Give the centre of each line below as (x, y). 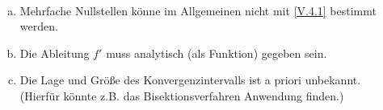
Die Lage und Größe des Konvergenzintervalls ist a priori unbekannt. (190, 80)
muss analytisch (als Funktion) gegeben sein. (217, 53)
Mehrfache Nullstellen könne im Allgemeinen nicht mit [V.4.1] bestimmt (198, 10)
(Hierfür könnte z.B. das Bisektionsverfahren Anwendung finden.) (182, 95)
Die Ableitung (55, 53)
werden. (39, 26)
